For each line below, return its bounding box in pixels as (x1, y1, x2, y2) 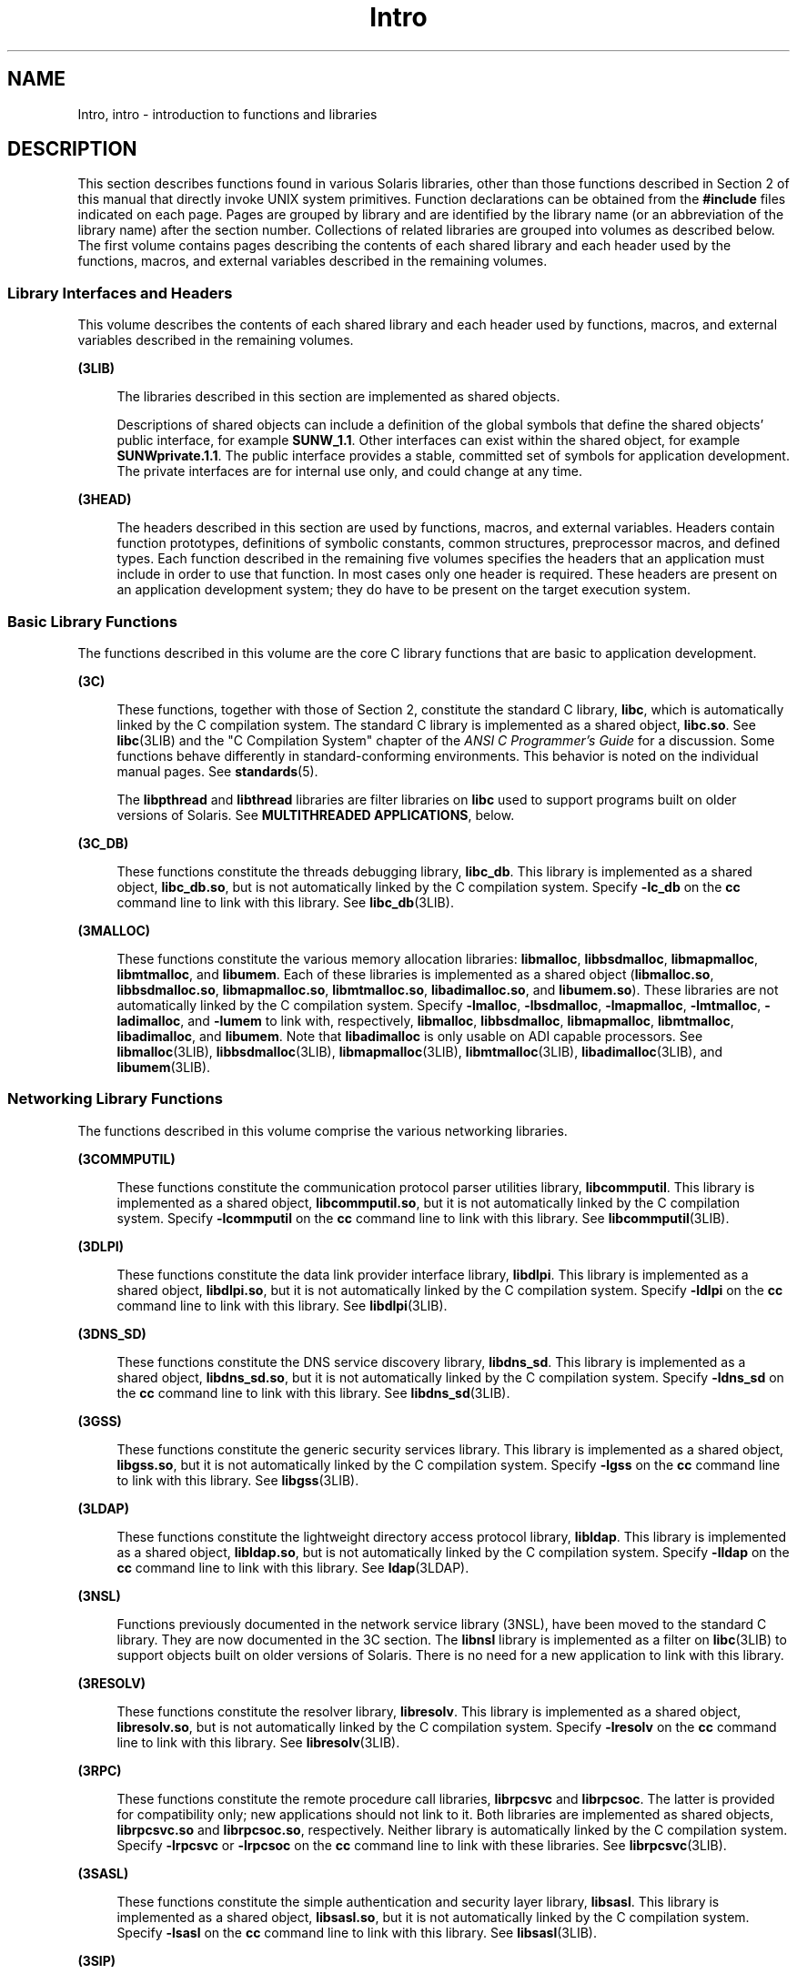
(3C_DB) (77, 835, 129, 851)
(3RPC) (77, 1762, 122, 1778)
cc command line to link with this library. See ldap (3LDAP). (116, 1559, 469, 1575)
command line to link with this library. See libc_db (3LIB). (116, 894, 454, 910)
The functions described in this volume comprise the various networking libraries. (77, 1122, 568, 1139)
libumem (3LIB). (116, 1058, 211, 1075)
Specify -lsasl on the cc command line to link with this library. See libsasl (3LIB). (116, 1924, 597, 1940)
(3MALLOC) (77, 922, 151, 938)
